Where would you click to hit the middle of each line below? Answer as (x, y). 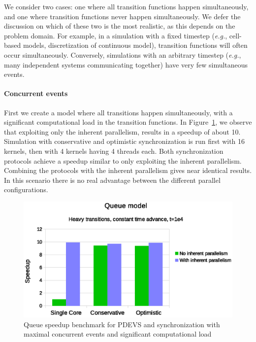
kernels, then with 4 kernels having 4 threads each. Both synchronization (114, 151)
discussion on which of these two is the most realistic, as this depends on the (120, 26)
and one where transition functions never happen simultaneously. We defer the (122, 16)
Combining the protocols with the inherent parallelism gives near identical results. (128, 170)
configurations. (26, 189)
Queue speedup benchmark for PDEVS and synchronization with (122, 324)
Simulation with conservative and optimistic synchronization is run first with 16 (125, 141)
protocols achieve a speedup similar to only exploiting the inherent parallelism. (123, 160)
